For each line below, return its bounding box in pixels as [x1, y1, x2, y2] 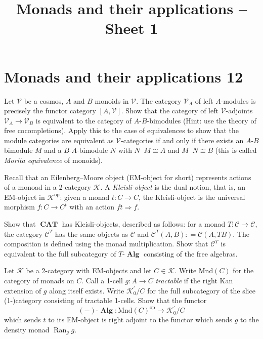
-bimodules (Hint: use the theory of [147, 115, 256, 125]
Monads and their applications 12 [4, 66, 243, 87]
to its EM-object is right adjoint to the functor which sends [48, 314, 233, 325]
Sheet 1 [105, 18, 158, 38]
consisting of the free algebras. [144, 248, 238, 259]
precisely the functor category [4, 105, 96, 116]
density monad [4, 324, 50, 334]
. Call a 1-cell [81, 275, 123, 285]
